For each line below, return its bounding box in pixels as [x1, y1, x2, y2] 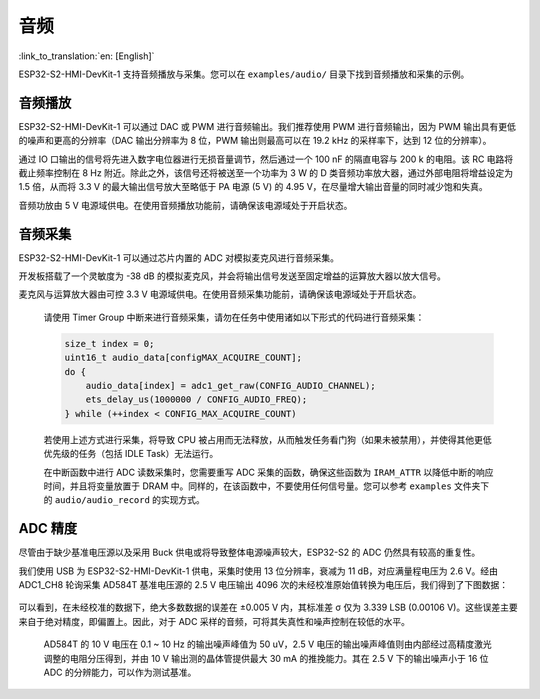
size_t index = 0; [64, 338, 155, 349]
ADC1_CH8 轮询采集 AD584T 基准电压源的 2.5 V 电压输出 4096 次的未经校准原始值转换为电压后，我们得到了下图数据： [18, 579, 509, 591]
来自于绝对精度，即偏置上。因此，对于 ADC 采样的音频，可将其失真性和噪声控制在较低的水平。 [18, 615, 410, 627]
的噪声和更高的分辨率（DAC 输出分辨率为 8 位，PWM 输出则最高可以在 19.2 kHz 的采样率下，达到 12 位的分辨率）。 [18, 135, 492, 147]
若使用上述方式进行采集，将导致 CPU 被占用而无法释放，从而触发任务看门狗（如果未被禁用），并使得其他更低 [43, 433, 492, 445]
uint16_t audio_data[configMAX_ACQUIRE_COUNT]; [64, 352, 302, 364]
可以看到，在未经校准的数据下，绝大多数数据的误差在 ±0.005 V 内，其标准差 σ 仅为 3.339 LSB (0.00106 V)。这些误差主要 [18, 601, 519, 614]
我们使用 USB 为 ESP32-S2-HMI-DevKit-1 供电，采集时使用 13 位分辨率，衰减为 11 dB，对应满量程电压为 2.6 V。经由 [18, 565, 499, 577]
